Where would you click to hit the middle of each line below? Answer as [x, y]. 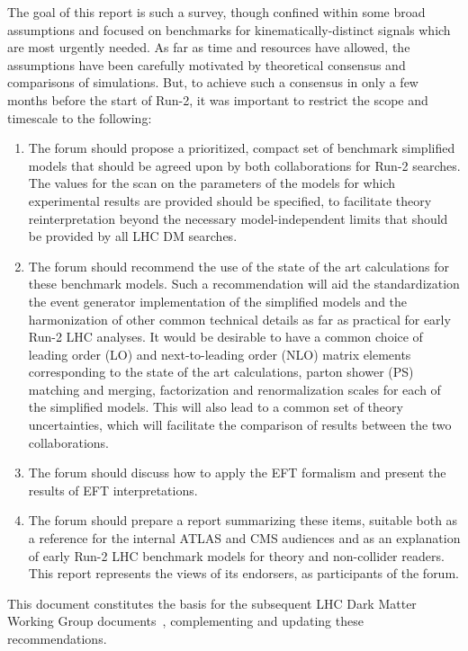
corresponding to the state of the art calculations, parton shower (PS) [221, 372]
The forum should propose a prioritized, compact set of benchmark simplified [242, 148]
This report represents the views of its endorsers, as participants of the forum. [243, 573]
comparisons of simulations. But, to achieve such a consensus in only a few [213, 82]
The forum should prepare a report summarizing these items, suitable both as [243, 520]
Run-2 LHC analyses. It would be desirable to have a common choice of [225, 337]
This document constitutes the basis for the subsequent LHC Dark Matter [212, 603]
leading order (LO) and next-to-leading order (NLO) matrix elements [220, 354]
